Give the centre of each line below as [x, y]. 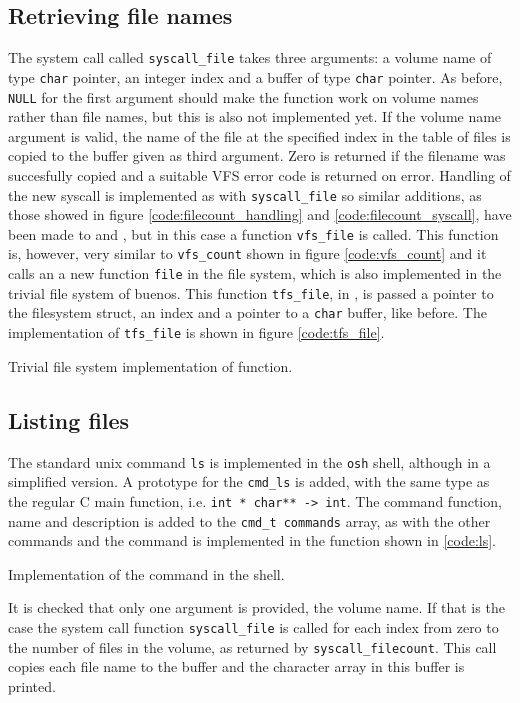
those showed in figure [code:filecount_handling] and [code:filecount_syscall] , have [260, 214]
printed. [32, 685]
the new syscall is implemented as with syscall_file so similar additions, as [245, 194]
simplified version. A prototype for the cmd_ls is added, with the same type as [249, 481]
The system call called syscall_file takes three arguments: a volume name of [250, 57]
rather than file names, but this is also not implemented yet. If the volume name [255, 116]
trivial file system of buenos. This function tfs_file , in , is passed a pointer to [251, 292]
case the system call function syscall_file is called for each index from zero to [253, 626]
